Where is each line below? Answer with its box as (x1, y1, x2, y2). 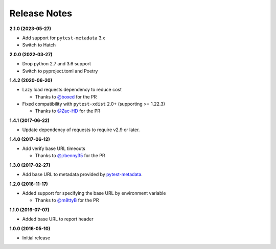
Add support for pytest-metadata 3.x (22, 35, 105, 41)
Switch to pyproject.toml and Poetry (22, 68, 98, 74)
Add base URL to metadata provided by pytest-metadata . (22, 171, 143, 178)
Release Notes (9, 8, 73, 19)
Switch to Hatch (22, 42, 56, 48)
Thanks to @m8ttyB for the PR (35, 197, 99, 204)
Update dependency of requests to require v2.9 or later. (22, 127, 140, 133)
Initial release (22, 235, 51, 241)
